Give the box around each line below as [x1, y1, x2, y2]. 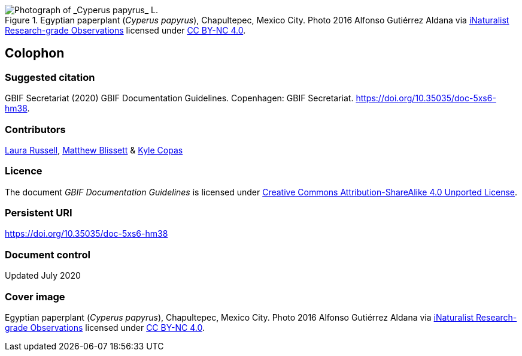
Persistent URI [5, 207, 72, 219]
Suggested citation [5, 71, 95, 83]
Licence [5, 165, 43, 177]
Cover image [5, 290, 65, 303]
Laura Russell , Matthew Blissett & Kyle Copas [5, 144, 183, 155]
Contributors [5, 123, 66, 135]
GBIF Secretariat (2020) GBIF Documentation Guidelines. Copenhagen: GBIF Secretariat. [5, 93, 354, 104]
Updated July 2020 [5, 270, 81, 281]
